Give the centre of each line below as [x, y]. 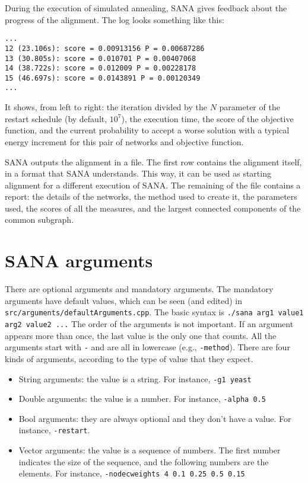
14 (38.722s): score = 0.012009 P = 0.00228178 [101, 68]
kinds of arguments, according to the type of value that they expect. [129, 358]
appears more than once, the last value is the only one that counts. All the [141, 335]
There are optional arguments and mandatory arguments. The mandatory [139, 289]
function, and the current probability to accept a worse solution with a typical [147, 130]
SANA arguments [79, 260]
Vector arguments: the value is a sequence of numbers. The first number [150, 450]
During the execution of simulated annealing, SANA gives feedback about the [146, 8]
